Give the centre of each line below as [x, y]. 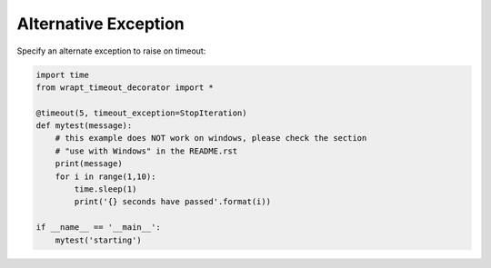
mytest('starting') [99, 240]
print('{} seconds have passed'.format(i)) [173, 202]
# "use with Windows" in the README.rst [146, 151]
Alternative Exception [101, 24]
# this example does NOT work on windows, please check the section [211, 138]
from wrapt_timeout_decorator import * [125, 87]
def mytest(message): [84, 126]
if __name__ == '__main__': [98, 228]
